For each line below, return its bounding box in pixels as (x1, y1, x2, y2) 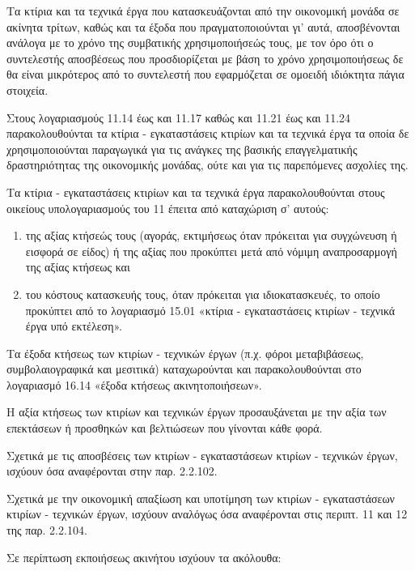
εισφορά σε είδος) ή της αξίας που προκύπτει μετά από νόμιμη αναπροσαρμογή (25, 242, 397, 259)
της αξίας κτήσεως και (25, 258, 130, 275)
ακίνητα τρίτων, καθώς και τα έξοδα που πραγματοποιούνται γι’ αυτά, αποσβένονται (6, 18, 400, 35)
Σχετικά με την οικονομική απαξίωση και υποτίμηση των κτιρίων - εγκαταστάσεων (6, 489, 395, 506)
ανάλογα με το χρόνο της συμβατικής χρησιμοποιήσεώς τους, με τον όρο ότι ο (6, 34, 374, 51)
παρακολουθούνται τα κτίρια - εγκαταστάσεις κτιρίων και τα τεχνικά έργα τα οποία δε (6, 125, 409, 142)
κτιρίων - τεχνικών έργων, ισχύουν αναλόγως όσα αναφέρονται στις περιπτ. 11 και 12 (6, 505, 408, 522)
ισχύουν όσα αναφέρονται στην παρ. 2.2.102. (6, 462, 218, 479)
